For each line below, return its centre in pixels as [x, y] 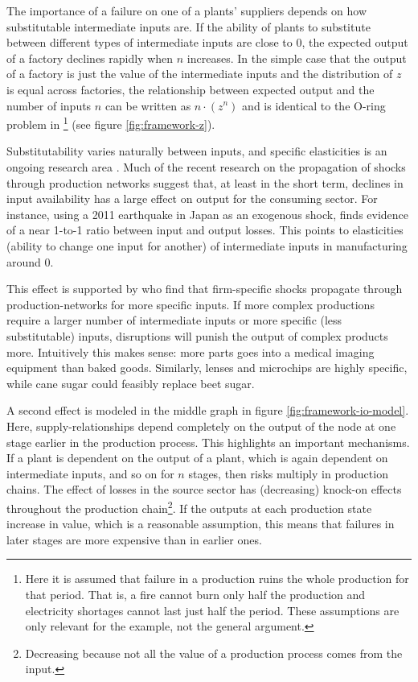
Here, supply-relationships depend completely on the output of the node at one [201, 426]
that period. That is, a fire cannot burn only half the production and [195, 594]
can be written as [148, 105]
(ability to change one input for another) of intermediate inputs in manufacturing [207, 245]
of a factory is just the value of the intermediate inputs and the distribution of [200, 74]
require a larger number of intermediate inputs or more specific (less [174, 320]
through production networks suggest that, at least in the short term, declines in [205, 182]
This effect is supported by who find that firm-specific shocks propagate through [205, 289]
